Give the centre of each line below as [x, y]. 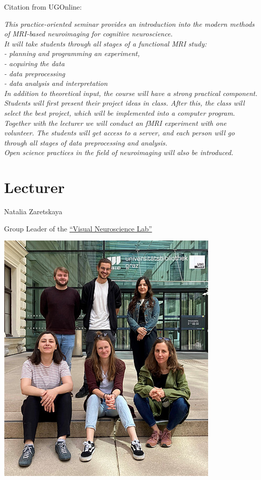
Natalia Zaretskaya [33, 211]
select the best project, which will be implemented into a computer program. [120, 112]
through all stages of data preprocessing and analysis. [86, 142]
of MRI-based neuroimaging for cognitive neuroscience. [88, 34]
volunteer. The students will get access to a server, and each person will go [119, 133]
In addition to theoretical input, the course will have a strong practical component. [131, 93]
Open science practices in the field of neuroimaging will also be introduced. [119, 152]
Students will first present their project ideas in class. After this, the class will [124, 103]
